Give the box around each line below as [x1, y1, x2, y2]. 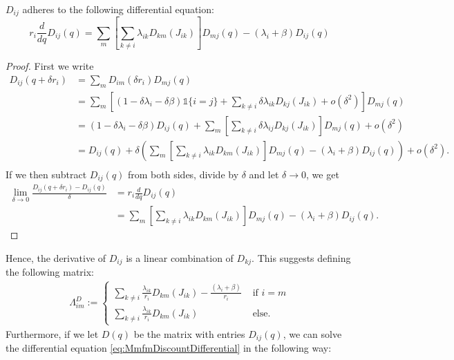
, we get [306, 167, 339, 181]
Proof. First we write [6, 59, 94, 73]
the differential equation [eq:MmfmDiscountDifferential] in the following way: [6, 341, 332, 355]
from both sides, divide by [128, 167, 239, 181]
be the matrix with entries [133, 326, 245, 341]
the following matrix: [6, 265, 95, 279]
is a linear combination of [126, 250, 234, 265]
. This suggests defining [252, 250, 351, 265]
